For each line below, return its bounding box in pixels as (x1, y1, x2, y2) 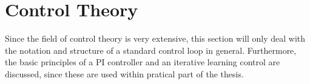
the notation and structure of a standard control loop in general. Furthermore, (5, 44, 297, 56)
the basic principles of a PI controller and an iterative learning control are (5, 56, 280, 68)
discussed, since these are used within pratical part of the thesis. (5, 67, 244, 80)
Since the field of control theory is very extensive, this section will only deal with (5, 32, 306, 45)
